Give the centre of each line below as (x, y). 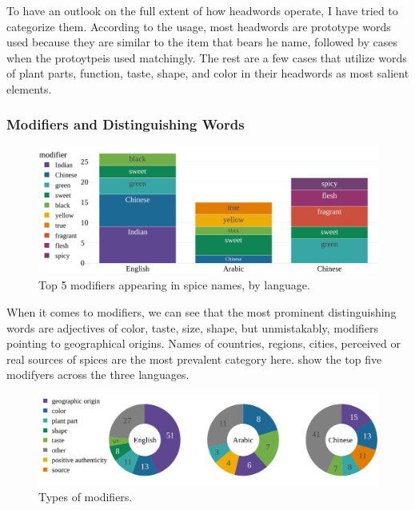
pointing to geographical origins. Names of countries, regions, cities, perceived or (204, 343)
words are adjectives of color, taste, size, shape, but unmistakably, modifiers (193, 327)
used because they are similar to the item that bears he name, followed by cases (202, 42)
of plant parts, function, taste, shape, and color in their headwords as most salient (208, 73)
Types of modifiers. (86, 497)
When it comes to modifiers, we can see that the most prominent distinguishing (202, 311)
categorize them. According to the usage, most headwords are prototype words (199, 26)
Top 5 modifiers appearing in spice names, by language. (174, 285)
